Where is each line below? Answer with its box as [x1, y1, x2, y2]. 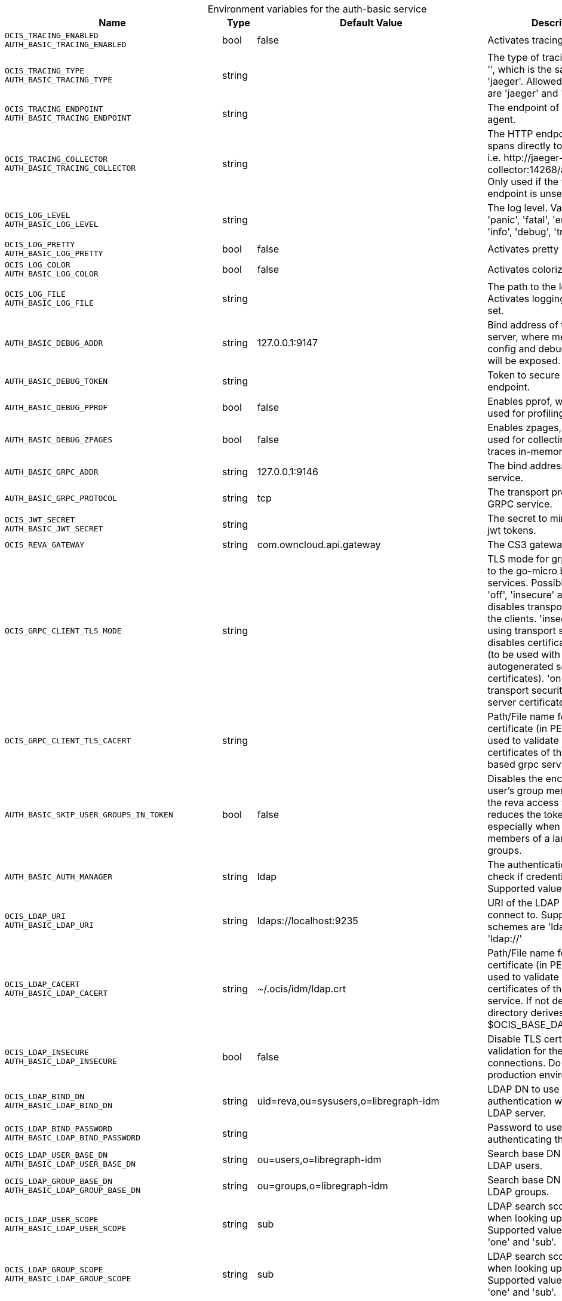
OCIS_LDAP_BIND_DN [5, 1092, 85, 1101]
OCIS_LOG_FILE [5, 290, 66, 299]
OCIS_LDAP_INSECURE [5, 1048, 89, 1057]
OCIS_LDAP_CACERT [5, 980, 80, 989]
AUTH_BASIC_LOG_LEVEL [5, 220, 99, 229]
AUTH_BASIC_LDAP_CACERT [5, 989, 108, 998]
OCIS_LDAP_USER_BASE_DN [5, 1151, 108, 1159]
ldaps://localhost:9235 [257, 915, 358, 927]
